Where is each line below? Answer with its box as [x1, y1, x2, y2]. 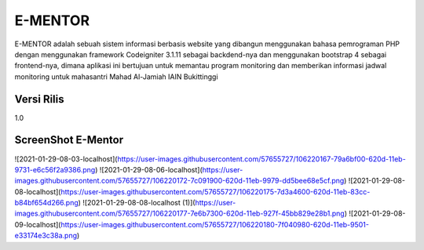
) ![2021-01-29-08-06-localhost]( [94, 165, 203, 174]
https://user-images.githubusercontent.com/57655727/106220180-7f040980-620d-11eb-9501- [60, 219, 369, 229]
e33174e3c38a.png [14, 231, 78, 241]
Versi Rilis [14, 92, 64, 106]
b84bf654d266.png [14, 198, 79, 208]
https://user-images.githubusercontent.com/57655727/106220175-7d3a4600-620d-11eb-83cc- [60, 187, 371, 196]
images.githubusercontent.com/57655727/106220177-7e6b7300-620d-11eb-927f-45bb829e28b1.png [14, 208, 345, 219]
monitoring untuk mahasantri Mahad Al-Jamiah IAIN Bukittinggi [14, 71, 219, 82]
